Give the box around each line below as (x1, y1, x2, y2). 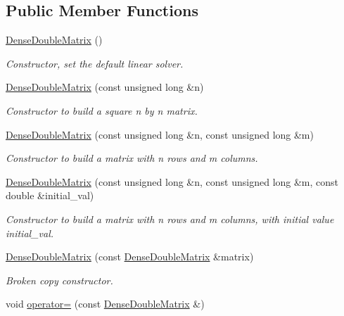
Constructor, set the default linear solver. (6, 56, 184, 70)
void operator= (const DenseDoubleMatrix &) (6, 296, 205, 311)
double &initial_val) (6, 188, 94, 203)
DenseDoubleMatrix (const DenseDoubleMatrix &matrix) (6, 249, 254, 264)
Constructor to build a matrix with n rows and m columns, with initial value (6, 211, 334, 226)
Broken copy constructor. (6, 272, 113, 287)
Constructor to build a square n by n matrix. (6, 103, 198, 118)
